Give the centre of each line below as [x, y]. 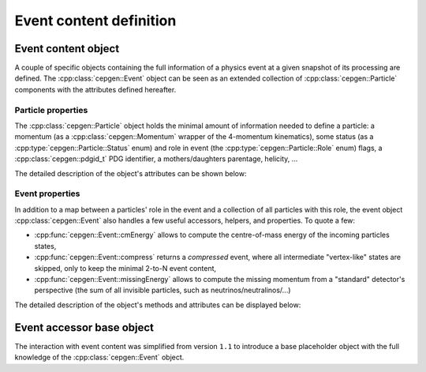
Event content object [67, 49]
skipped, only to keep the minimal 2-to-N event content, [125, 268]
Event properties [47, 194]
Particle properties [51, 110]
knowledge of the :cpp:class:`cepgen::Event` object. [99, 357]
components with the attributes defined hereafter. [95, 89]
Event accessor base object [84, 327]
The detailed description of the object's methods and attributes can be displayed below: [158, 305]
